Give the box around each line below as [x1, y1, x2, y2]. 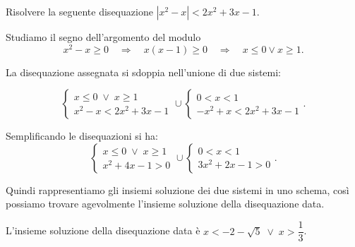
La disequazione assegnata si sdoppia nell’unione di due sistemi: [6, 64, 282, 79]
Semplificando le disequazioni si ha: [6, 128, 159, 143]
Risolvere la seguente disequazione [6, 4, 153, 18]
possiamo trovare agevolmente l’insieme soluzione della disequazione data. [6, 196, 325, 211]
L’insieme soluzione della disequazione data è [6, 223, 200, 238]
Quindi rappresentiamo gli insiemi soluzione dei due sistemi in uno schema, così [6, 182, 349, 197]
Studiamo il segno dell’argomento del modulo [6, 30, 201, 44]
